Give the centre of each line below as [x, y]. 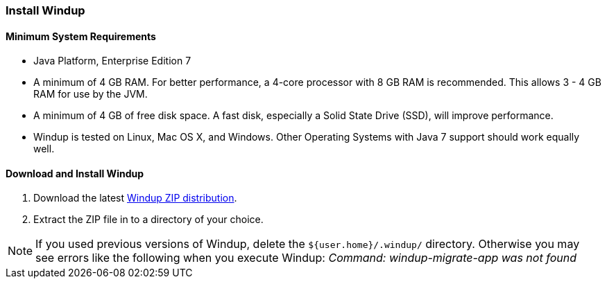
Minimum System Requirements [81, 36]
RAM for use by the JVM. [91, 94]
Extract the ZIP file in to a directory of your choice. [148, 220]
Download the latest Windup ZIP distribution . [135, 198]
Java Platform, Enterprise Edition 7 [112, 61]
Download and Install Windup [75, 173]
